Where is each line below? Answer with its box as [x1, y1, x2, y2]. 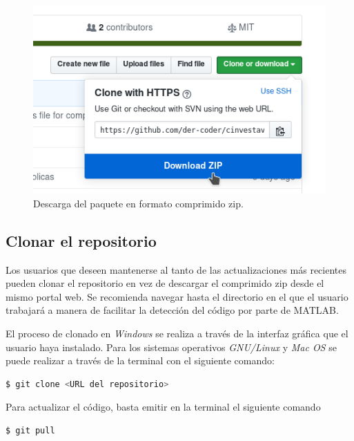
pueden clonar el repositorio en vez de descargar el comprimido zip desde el [6, 276, 324, 290]
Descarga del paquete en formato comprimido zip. [33, 196, 244, 210]
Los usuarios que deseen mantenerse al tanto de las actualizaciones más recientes [6, 262, 347, 276]
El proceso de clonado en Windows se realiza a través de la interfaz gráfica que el [6, 326, 348, 340]
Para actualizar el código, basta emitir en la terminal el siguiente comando [6, 400, 321, 414]
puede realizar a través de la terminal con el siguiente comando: [6, 353, 275, 368]
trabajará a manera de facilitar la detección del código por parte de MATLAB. [6, 303, 339, 317]
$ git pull [6, 425, 55, 435]
